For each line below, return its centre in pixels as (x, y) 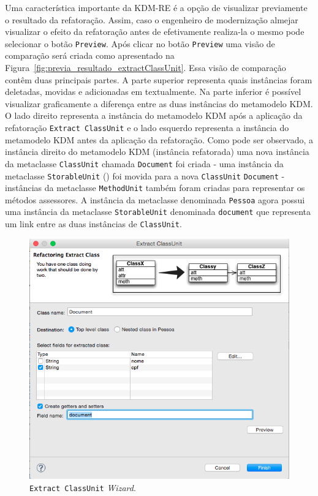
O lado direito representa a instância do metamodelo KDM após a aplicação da (154, 115)
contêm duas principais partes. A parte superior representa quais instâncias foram (159, 79)
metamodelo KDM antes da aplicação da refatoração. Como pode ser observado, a (159, 139)
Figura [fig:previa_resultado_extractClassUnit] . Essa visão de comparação (146, 68)
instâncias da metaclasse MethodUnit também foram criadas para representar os (155, 188)
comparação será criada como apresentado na (90, 55)
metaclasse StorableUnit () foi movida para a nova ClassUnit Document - (145, 175)
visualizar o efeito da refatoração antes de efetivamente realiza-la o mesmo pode (155, 32)
